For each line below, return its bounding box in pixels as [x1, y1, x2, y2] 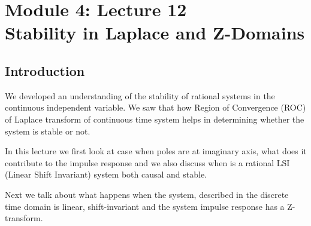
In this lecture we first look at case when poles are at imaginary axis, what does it [5, 145, 307, 157]
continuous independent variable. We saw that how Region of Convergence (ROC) [5, 101, 306, 114]
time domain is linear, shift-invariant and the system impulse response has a [5, 200, 285, 212]
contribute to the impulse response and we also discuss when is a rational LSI [5, 156, 290, 169]
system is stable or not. [5, 124, 90, 137]
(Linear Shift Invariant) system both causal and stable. [5, 168, 207, 181]
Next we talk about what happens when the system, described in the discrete [5, 188, 289, 200]
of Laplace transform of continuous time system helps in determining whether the [5, 112, 304, 125]
